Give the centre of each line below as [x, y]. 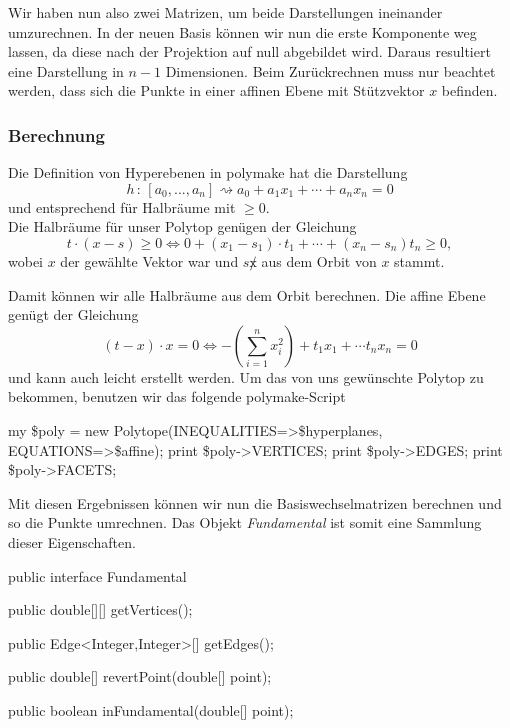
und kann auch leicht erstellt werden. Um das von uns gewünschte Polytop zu [246, 376]
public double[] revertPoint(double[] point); [140, 676]
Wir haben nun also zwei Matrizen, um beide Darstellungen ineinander [225, 12]
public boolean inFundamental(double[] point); [151, 709]
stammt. [419, 260]
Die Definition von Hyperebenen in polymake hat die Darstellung [208, 172]
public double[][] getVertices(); [100, 609]
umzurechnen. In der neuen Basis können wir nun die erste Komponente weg [242, 31]
